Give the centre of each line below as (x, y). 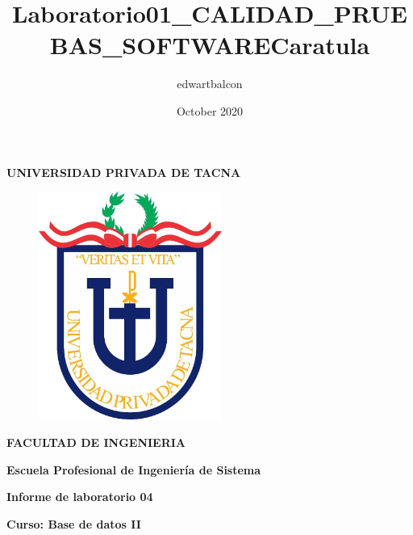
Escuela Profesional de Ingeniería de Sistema (134, 469)
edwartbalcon (210, 84)
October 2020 (210, 110)
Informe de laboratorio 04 (80, 497)
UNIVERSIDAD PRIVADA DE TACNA (124, 172)
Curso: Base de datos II (74, 523)
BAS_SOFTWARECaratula (210, 45)
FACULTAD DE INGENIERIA (96, 442)
